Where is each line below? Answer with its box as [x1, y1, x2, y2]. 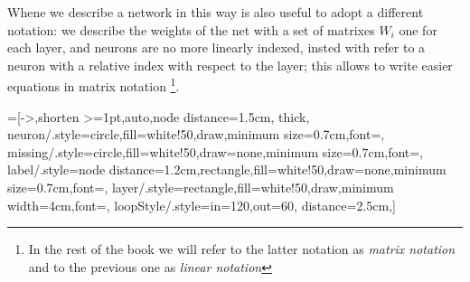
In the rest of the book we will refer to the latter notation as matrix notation [28, 240, 456, 258]
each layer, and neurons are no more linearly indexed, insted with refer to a [7, 38, 426, 57]
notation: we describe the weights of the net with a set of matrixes [7, 20, 375, 39]
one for [399, 20, 437, 39]
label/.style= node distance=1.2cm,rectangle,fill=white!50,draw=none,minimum [7, 160, 446, 179]
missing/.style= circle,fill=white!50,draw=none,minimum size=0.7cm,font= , [7, 142, 424, 161]
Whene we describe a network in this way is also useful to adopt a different [7, 3, 424, 21]
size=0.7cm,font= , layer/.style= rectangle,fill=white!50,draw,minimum [7, 178, 394, 196]
